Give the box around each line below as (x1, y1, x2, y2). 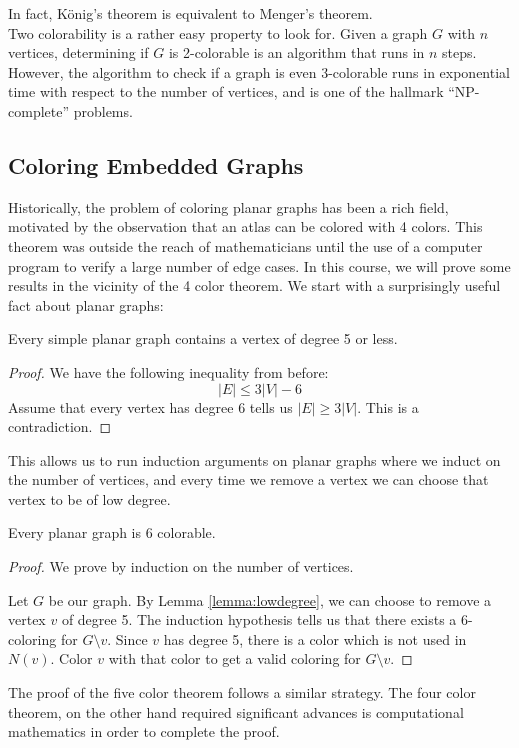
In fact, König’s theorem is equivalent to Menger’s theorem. (8, 3, 373, 23)
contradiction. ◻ (8, 416, 112, 437)
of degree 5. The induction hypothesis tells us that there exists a (61, 609, 457, 630)
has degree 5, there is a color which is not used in (163, 628, 467, 649)
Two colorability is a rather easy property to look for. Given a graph (8, 22, 428, 43)
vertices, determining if (8, 42, 149, 63)
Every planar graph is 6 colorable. (8, 522, 216, 543)
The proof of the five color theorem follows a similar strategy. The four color (8, 682, 476, 703)
